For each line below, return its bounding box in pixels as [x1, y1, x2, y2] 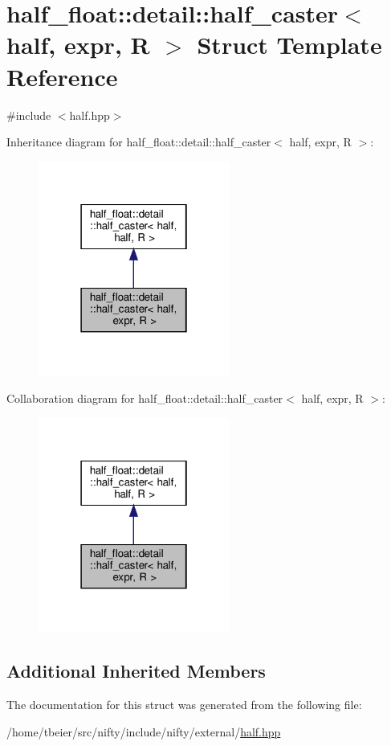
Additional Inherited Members [6, 658, 266, 683]
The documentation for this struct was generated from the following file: [6, 696, 362, 713]
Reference [6, 59, 118, 92]
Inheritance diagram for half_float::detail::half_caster [6, 133, 271, 150]
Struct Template [197, 28, 382, 61]
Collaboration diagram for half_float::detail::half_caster [6, 390, 283, 407]
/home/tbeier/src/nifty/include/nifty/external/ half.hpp [6, 723, 281, 740]
